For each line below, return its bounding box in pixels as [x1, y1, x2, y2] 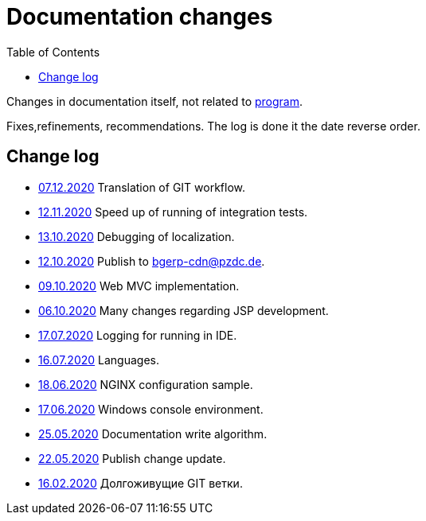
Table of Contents [6, 45, 100, 59]
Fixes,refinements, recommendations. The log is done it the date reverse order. [6, 119, 420, 133]
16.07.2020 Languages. [38, 352, 159, 367]
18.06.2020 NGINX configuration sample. [38, 377, 253, 391]
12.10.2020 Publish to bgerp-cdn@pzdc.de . [38, 254, 265, 268]
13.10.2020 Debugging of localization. [38, 229, 235, 243]
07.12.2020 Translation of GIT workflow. [38, 180, 245, 194]
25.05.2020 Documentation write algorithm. [38, 426, 268, 441]
